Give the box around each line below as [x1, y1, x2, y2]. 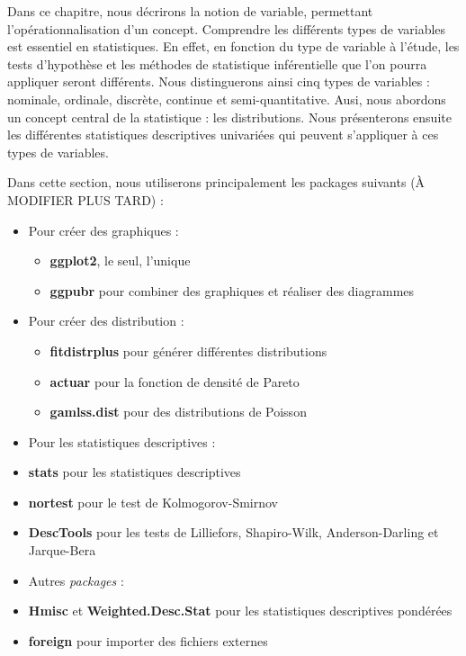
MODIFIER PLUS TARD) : [7, 190, 164, 209]
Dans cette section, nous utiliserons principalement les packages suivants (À [7, 173, 426, 192]
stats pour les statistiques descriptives [28, 463, 241, 481]
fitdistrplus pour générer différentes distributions [49, 341, 327, 360]
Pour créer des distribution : [28, 311, 184, 330]
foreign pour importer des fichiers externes [28, 631, 268, 650]
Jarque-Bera [28, 541, 96, 560]
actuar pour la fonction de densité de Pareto [49, 372, 300, 391]
